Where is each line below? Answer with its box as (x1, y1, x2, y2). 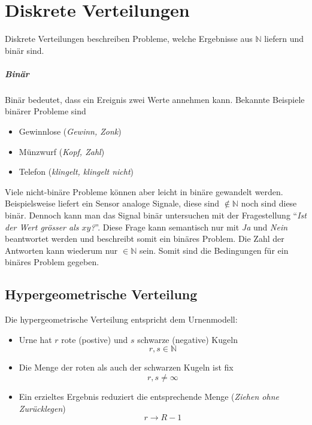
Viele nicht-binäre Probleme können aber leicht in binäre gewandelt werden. (5, 185, 283, 198)
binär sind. (5, 44, 44, 56)
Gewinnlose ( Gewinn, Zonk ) (19, 125, 122, 138)
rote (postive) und (61, 333, 128, 345)
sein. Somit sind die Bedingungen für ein (139, 244, 289, 256)
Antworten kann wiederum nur (5, 244, 118, 256)
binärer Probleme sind (5, 105, 86, 117)
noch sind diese (241, 197, 297, 210)
